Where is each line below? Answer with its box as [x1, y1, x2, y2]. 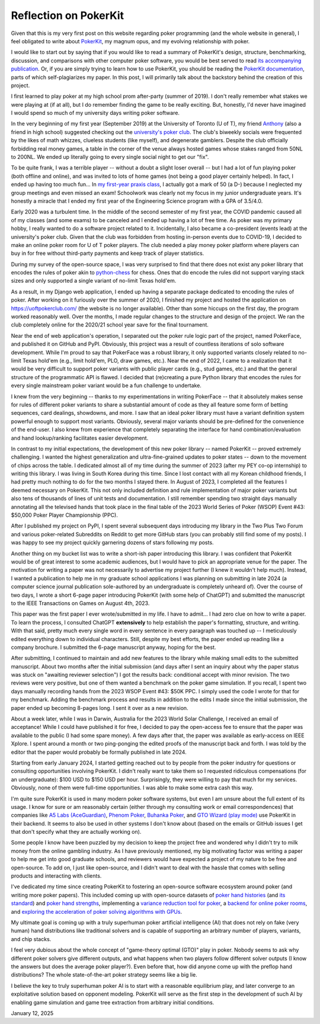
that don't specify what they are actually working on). [11, 828, 142, 836]
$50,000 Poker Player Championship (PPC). [11, 511, 119, 519]
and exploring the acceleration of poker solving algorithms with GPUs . [11, 908, 183, 915]
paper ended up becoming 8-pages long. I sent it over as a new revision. [11, 704, 189, 711]
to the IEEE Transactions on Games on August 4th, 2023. [11, 599, 150, 607]
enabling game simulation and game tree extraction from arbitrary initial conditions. [11, 999, 215, 1006]
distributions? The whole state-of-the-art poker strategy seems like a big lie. [11, 971, 198, 978]
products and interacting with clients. [11, 872, 102, 879]
